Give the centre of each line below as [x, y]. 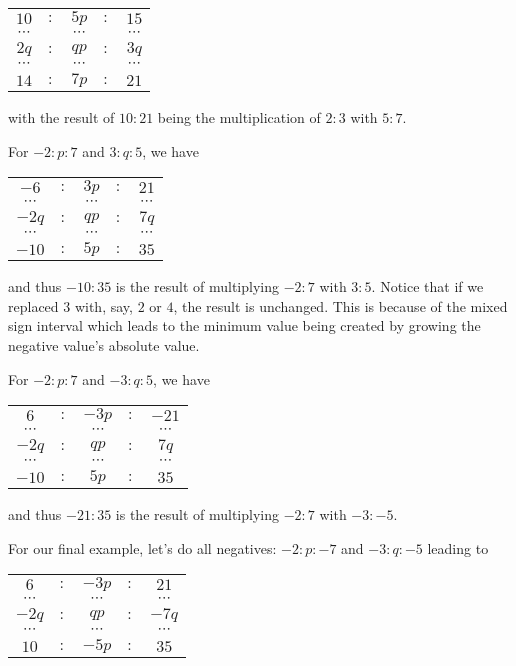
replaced [33, 305]
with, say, [103, 305]
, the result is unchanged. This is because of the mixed [340, 305]
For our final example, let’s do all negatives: [142, 547]
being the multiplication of [239, 117]
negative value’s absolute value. [104, 344]
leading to [458, 547]
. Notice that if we [427, 286]
